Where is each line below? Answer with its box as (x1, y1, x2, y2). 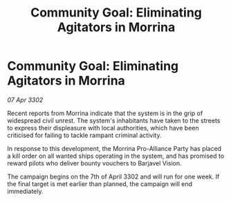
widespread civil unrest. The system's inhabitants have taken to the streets (7, 116, 221, 125)
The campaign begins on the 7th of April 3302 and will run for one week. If (7, 172, 220, 181)
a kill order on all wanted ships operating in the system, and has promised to (7, 152, 225, 160)
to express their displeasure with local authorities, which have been (7, 123, 199, 132)
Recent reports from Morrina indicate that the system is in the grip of (7, 109, 203, 117)
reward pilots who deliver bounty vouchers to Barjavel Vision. (7, 159, 182, 167)
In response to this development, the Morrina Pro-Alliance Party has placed (7, 144, 222, 152)
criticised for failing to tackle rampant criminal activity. (7, 131, 162, 139)
